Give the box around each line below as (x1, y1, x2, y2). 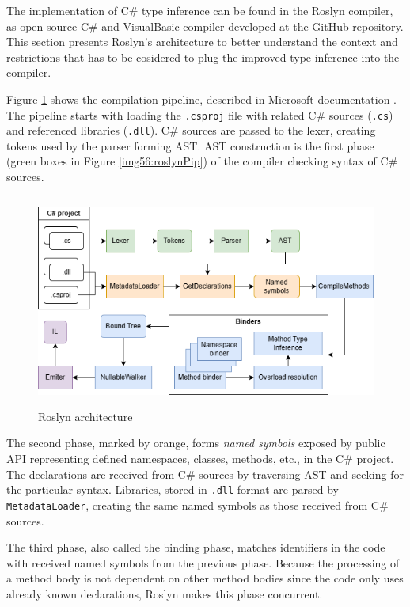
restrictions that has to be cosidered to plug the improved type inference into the (6, 48, 400, 65)
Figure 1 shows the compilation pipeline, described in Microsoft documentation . (6, 90, 397, 107)
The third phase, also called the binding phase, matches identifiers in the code (6, 539, 385, 556)
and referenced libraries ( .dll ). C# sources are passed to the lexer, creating (6, 122, 376, 138)
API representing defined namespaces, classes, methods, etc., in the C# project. (6, 450, 394, 466)
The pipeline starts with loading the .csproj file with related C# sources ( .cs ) (6, 106, 393, 123)
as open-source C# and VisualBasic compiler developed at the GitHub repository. (6, 17, 404, 34)
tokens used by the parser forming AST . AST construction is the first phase (6, 137, 374, 154)
